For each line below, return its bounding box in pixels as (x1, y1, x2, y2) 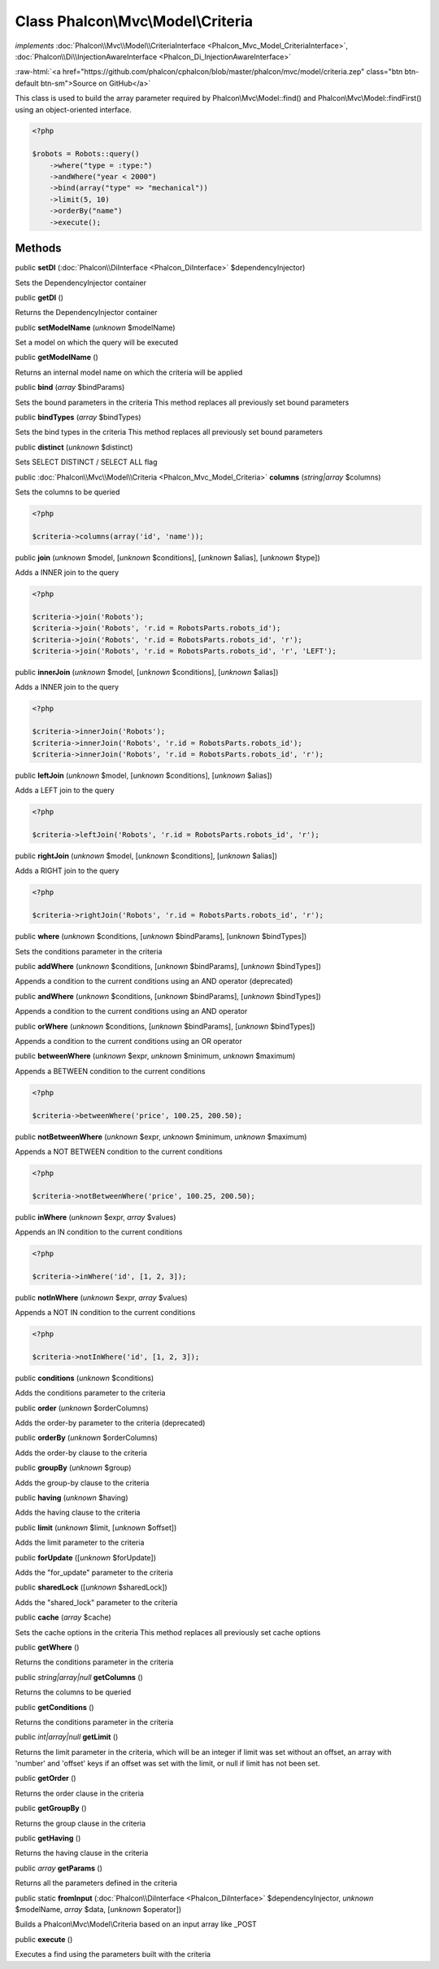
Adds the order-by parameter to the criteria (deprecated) (15, 1418, 206, 1428)
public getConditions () (15, 1702, 94, 1712)
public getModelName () (15, 353, 99, 362)
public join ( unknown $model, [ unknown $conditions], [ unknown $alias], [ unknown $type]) (15, 552, 320, 562)
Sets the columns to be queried (15, 487, 120, 497)
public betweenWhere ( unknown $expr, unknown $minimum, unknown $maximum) (15, 1051, 296, 1061)
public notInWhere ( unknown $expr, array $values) (15, 1292, 188, 1302)
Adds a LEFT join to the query (15, 786, 115, 796)
